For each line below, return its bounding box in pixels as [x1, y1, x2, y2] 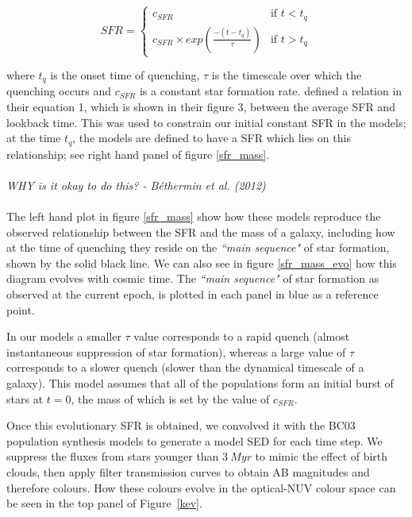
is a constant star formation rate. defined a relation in [139, 83, 402, 99]
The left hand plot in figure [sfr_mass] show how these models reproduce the [6, 208, 381, 225]
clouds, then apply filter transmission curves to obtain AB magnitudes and [6, 463, 370, 480]
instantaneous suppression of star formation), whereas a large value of [6, 343, 346, 360]
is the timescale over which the [211, 67, 362, 83]
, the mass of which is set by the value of [71, 390, 270, 407]
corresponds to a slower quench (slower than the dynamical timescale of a [6, 359, 364, 376]
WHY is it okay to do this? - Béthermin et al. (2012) [6, 176, 266, 193]
